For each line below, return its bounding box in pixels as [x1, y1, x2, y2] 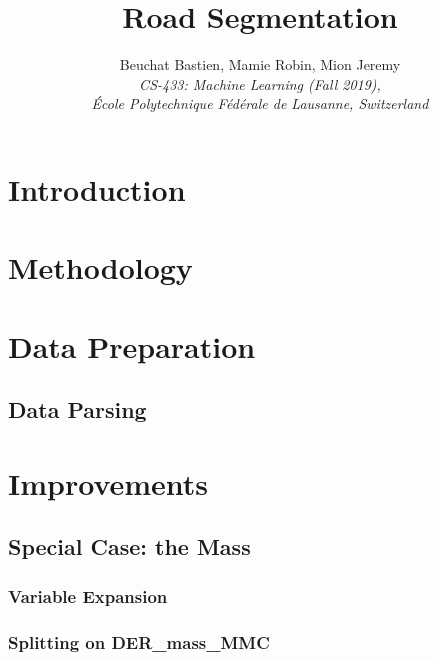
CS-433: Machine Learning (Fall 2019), [139, 73, 381, 94]
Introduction [8, 168, 186, 209]
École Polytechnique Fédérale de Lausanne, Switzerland [91, 93, 429, 114]
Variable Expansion [8, 583, 168, 608]
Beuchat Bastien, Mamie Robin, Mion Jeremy [119, 54, 401, 75]
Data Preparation [8, 325, 256, 366]
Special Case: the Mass [8, 531, 251, 562]
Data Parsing [8, 394, 147, 425]
